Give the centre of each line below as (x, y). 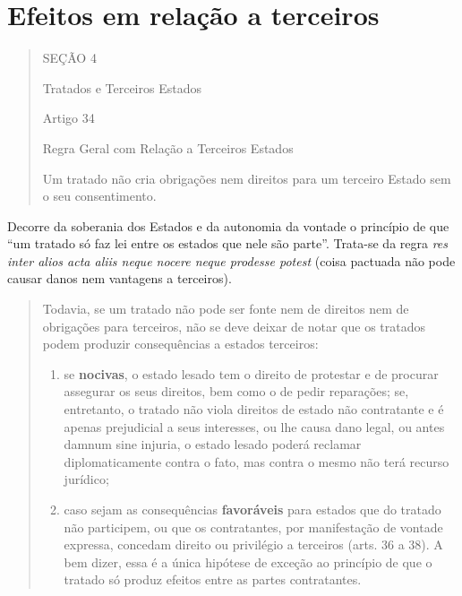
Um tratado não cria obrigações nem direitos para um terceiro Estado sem (247, 178)
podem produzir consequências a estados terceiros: (180, 344)
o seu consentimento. (99, 196)
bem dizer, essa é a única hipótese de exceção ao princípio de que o (248, 561)
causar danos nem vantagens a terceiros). (120, 278)
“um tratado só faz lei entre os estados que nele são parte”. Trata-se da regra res (228, 243)
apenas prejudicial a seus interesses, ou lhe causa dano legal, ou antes (254, 426)
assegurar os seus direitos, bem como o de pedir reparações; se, (236, 391)
